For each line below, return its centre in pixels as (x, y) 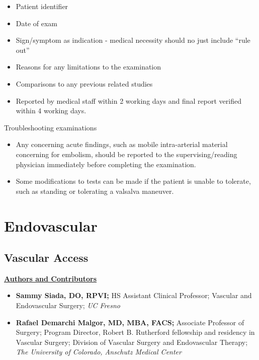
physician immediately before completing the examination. (106, 164)
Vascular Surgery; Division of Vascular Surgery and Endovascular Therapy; (132, 342)
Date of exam (37, 23)
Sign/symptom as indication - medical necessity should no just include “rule (133, 40)
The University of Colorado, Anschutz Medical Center (99, 352)
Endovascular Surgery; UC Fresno (68, 305)
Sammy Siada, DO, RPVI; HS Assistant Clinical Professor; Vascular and (134, 295)
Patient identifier (42, 6)
